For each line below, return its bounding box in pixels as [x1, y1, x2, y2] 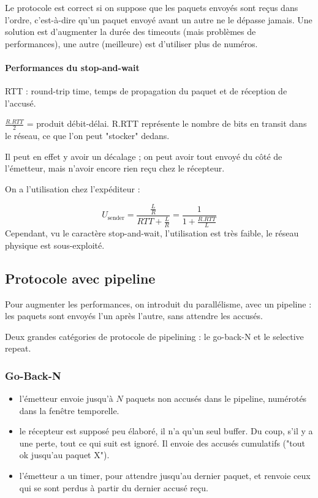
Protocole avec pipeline [5, 268, 156, 287]
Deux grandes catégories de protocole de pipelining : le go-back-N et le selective [5, 330, 304, 342]
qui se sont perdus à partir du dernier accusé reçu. [19, 481, 208, 494]
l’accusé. [5, 96, 36, 109]
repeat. [5, 342, 31, 355]
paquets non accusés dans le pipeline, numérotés [126, 392, 307, 405]
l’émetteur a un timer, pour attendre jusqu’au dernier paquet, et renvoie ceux [19, 469, 311, 482]
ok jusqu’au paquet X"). [19, 448, 110, 461]
